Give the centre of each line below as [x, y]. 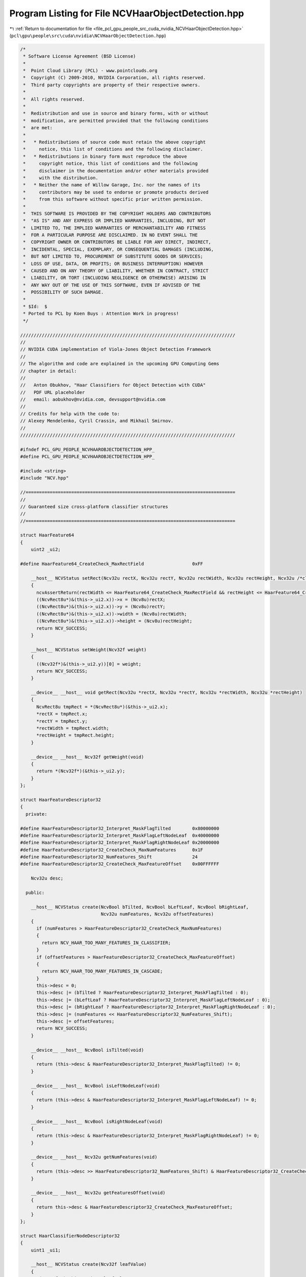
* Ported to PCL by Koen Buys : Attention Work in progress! [101, 314]
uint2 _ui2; [46, 550]
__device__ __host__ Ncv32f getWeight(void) [87, 757]
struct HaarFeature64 [47, 535]
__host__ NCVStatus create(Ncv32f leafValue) [89, 1264]
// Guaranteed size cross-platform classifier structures [94, 506]
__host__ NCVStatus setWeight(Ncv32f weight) [89, 649]
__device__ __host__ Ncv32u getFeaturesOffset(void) [98, 1193]
